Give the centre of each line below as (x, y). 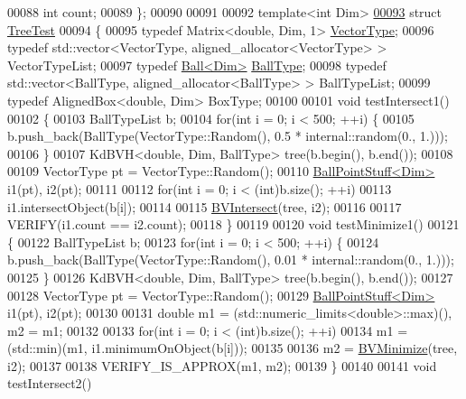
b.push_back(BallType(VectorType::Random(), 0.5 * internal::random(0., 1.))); (228, 136)
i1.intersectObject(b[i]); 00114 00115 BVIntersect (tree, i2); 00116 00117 (205, 206)
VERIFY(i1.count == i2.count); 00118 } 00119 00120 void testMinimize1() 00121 (233, 224)
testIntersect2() (50, 383)
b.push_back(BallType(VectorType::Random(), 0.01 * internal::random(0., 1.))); (231, 260)
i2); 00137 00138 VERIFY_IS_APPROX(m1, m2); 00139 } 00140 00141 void (222, 365)
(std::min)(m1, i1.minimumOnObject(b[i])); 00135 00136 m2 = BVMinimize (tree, (233, 348)
